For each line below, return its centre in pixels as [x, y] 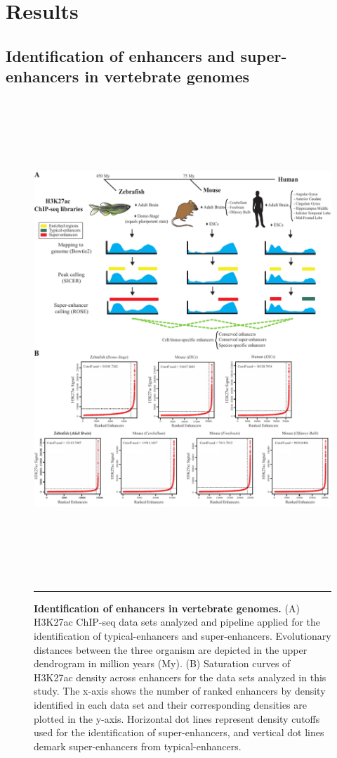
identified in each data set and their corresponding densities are [170, 705]
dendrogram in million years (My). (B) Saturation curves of [162, 663]
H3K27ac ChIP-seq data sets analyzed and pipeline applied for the [177, 622]
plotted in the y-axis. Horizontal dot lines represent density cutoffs [177, 718]
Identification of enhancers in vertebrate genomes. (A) [167, 608]
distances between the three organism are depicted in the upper [171, 649]
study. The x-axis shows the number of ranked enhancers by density [180, 691]
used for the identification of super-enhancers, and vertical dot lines [179, 732]
